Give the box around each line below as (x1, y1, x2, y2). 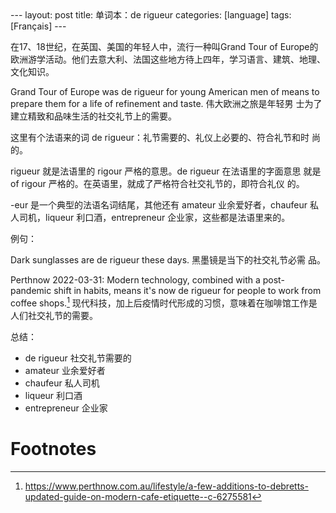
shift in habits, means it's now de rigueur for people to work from (53, 285, 322, 296)
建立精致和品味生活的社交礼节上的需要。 (10, 110, 177, 122)
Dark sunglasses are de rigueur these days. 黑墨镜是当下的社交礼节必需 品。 (10, 254, 327, 266)
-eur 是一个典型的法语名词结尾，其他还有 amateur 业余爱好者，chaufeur (10, 199, 308, 211)
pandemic (10, 285, 52, 296)
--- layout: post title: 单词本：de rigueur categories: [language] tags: (10, 9, 292, 21)
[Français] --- (10, 20, 67, 32)
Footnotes (10, 437, 97, 460)
